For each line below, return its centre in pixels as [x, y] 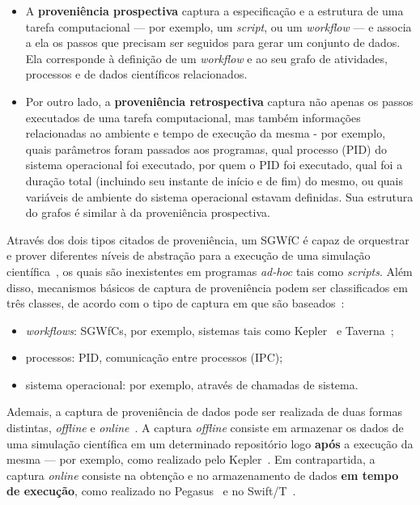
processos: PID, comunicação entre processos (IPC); [154, 357]
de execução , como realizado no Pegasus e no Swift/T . [151, 491]
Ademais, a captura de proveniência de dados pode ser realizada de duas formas [205, 412]
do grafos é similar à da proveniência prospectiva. [148, 212]
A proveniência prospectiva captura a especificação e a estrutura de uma [214, 11]
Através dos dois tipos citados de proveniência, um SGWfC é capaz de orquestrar [208, 239]
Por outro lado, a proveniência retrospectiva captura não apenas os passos [219, 101]
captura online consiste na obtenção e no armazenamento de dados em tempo [203, 475]
